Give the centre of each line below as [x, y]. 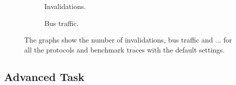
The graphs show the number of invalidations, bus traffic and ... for [128, 40]
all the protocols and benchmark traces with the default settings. [125, 49]
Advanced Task [44, 76]
